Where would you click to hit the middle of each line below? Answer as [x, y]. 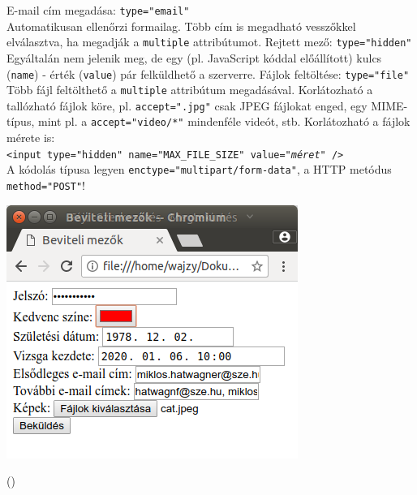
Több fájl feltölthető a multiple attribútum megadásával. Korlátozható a [190, 90]
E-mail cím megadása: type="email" [98, 10]
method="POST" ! [46, 185]
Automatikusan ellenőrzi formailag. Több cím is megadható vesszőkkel [181, 26]
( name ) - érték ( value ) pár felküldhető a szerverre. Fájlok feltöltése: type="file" [208, 73]
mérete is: [31, 138]
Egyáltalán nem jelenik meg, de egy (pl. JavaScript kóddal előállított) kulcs [194, 57]
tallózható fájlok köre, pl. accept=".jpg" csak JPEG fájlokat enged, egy [187, 105]
